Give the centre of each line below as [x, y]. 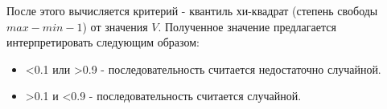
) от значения [115, 26]
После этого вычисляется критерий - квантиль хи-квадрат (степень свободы [192, 10]
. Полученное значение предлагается [247, 26]
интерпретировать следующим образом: [103, 42]
